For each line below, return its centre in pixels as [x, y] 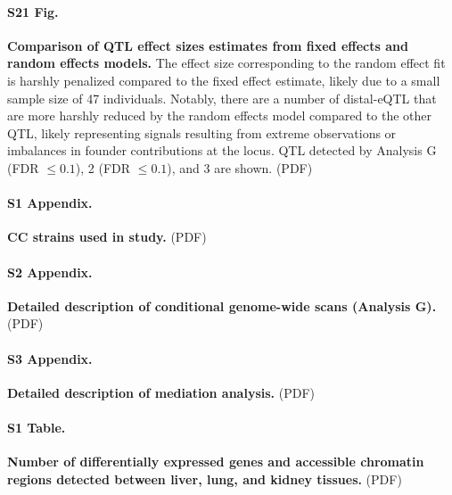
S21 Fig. [33, 11]
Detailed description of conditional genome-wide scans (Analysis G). [222, 305]
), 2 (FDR [103, 167]
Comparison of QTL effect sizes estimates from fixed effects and [208, 45]
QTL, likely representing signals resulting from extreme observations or [202, 132]
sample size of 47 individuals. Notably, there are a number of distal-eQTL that [222, 98]
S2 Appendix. [50, 272]
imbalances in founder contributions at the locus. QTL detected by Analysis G [222, 150]
